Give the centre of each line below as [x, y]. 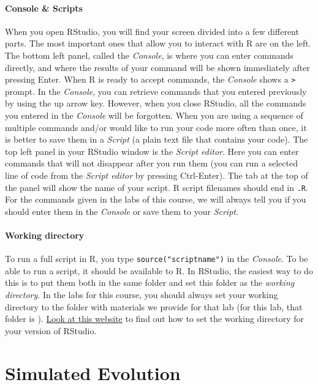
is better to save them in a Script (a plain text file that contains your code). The [157, 139]
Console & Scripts [44, 8]
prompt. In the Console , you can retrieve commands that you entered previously [156, 91]
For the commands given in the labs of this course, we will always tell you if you [156, 199]
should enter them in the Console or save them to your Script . [122, 211]
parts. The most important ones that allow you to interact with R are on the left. [158, 43]
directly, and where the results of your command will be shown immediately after [157, 67]
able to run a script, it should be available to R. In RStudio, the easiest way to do [159, 270]
